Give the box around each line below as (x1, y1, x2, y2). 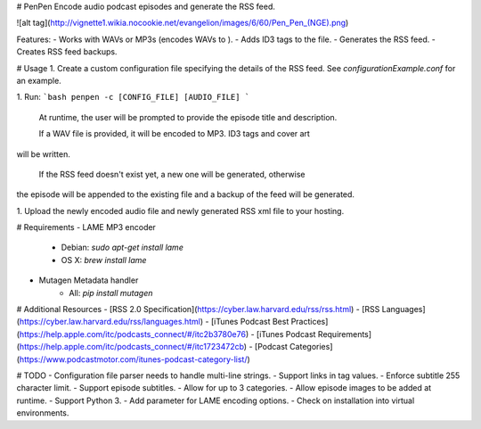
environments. (16, 408, 69, 418)
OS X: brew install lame (61, 254, 147, 265)
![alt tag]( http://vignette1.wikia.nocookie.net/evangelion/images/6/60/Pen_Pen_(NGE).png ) (16, 18, 349, 29)
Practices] (290, 317, 329, 327)
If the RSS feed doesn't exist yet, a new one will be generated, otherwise (38, 169, 306, 179)
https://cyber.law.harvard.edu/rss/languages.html (19, 317, 200, 327)
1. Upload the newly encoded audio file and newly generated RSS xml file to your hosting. (16, 205, 345, 216)
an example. (16, 75, 61, 86)
